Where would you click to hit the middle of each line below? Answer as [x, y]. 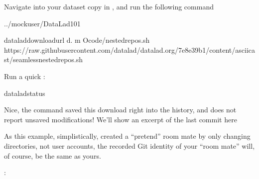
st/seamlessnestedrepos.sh [44, 59]
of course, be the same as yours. [53, 155]
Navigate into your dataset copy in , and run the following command [109, 6]
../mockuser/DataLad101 [42, 23]
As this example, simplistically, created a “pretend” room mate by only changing [127, 136]
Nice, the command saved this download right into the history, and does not [120, 110]
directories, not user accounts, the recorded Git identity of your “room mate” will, [129, 145]
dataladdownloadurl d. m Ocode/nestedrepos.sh [77, 40]
